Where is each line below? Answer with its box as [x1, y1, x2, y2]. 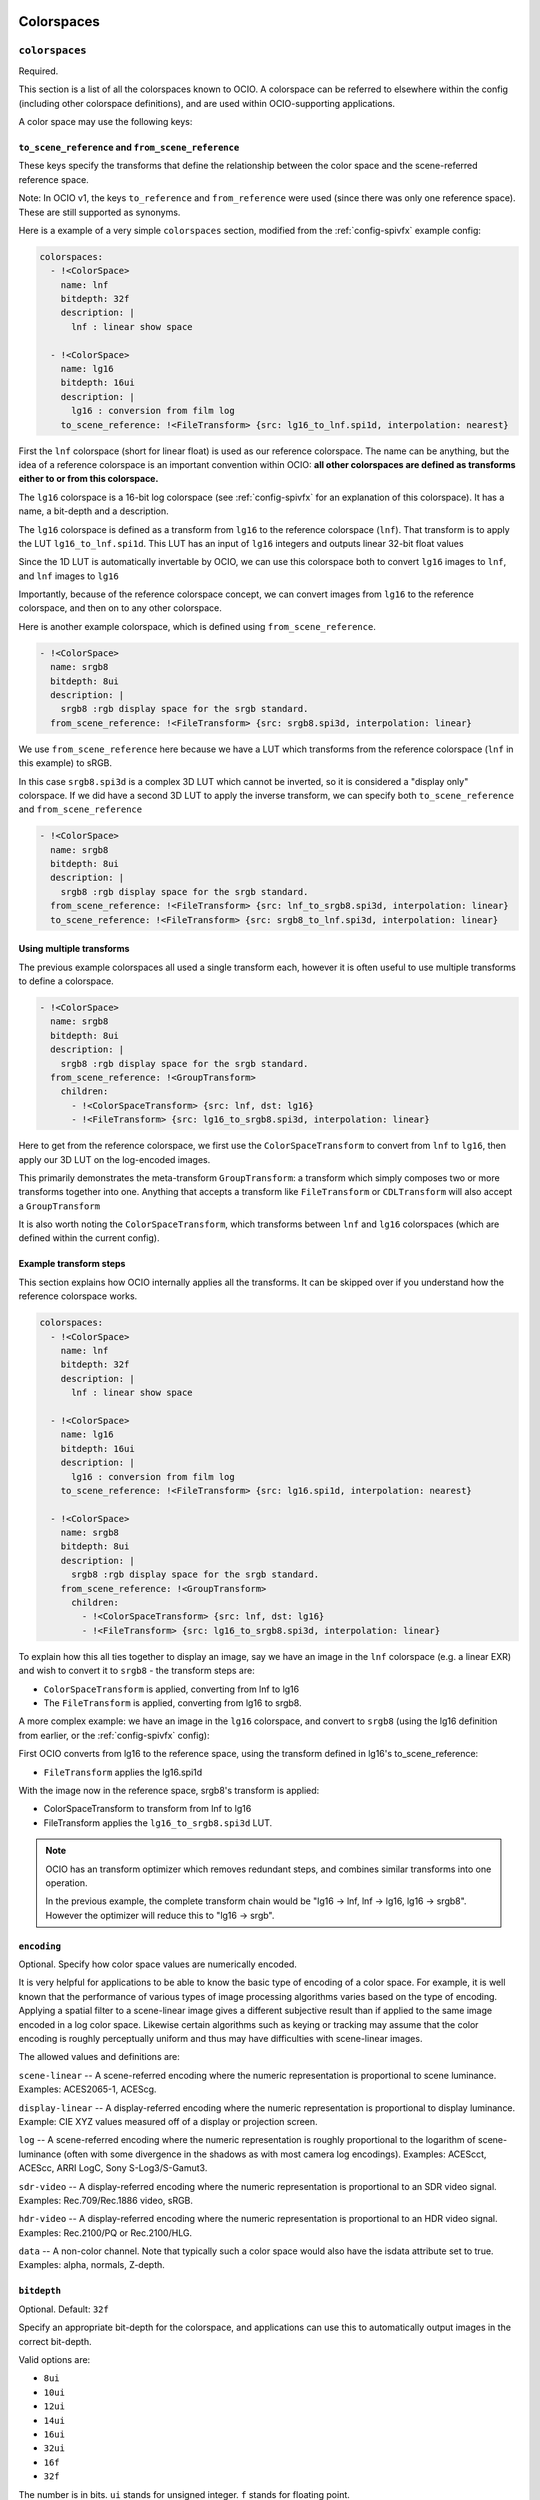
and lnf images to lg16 [18, 570, 119, 582]
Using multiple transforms [18, 943, 130, 955]
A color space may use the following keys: [18, 115, 193, 127]
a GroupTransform [18, 1200, 100, 1212]
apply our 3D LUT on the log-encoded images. [18, 1153, 211, 1165]
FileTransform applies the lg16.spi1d [43, 1766, 203, 1778]
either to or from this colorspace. [18, 473, 159, 485]
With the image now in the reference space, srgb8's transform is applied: [18, 1784, 320, 1796]
